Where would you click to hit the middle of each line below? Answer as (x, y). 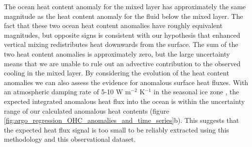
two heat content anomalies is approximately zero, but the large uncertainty (117, 53)
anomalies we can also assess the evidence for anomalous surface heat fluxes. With (126, 82)
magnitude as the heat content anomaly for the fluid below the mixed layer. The (124, 16)
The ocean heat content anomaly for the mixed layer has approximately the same (125, 6)
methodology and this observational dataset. (70, 139)
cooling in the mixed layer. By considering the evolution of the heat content (117, 73)
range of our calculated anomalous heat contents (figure (87, 110)
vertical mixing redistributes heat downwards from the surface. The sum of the (121, 44)
